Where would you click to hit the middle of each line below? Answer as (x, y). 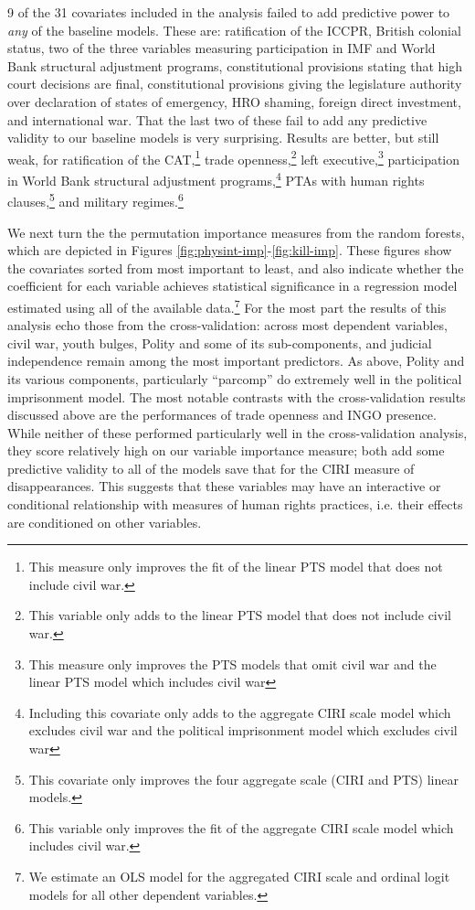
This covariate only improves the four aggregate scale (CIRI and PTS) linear (243, 779)
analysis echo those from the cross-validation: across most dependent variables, (227, 325)
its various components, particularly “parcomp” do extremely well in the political (235, 378)
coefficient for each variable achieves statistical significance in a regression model (232, 286)
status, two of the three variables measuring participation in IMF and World (222, 48)
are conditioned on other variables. (105, 522)
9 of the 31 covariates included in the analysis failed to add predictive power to (229, 12)
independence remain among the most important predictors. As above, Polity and (236, 361)
